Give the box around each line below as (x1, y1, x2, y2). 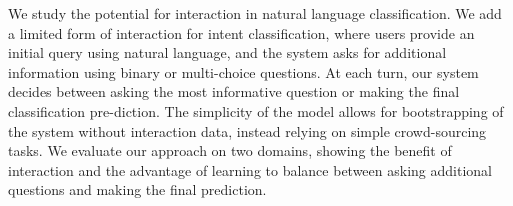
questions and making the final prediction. (8, 179, 267, 200)
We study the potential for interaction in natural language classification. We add (8, 3, 502, 23)
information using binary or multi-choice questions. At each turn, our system (8, 61, 479, 82)
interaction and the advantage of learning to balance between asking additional (8, 159, 492, 180)
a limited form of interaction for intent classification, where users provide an (8, 22, 475, 43)
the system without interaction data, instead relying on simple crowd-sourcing (8, 120, 487, 141)
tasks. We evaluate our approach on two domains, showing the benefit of (8, 140, 452, 161)
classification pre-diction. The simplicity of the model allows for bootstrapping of (8, 100, 504, 121)
